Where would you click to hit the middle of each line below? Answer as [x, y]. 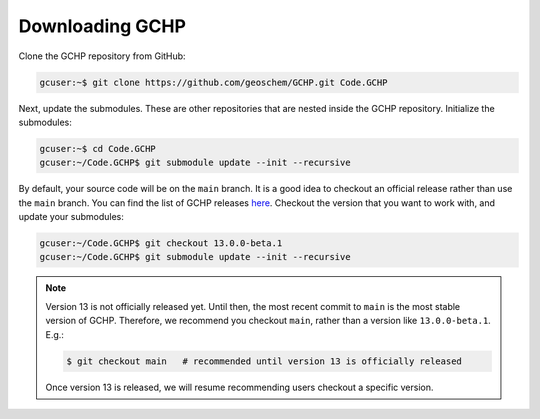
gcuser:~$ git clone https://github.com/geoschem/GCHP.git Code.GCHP [213, 82]
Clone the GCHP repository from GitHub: [102, 56]
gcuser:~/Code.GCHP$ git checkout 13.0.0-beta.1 [161, 243]
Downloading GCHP [102, 26]
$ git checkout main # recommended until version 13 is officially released [264, 361]
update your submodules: [71, 217]
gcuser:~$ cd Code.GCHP [98, 148]
